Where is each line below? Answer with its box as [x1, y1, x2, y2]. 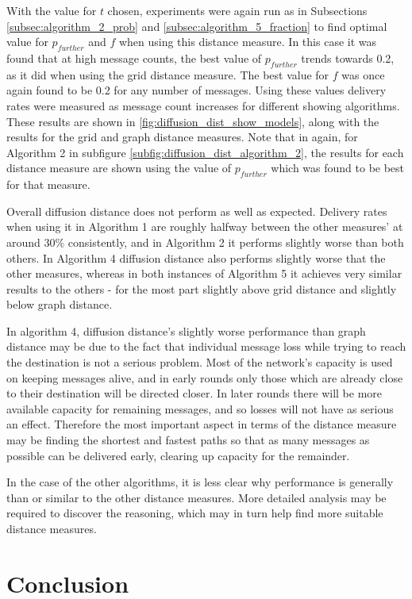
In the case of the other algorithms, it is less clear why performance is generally [6, 474, 394, 490]
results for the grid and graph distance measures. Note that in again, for [6, 129, 358, 145]
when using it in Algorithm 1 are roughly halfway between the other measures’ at [6, 218, 403, 235]
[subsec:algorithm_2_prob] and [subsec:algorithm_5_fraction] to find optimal [6, 17, 387, 34]
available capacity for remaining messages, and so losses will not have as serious [6, 400, 394, 417]
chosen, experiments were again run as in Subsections [107, 2, 368, 18]
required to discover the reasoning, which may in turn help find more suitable [6, 505, 383, 521]
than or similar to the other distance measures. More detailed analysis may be [6, 489, 387, 505]
